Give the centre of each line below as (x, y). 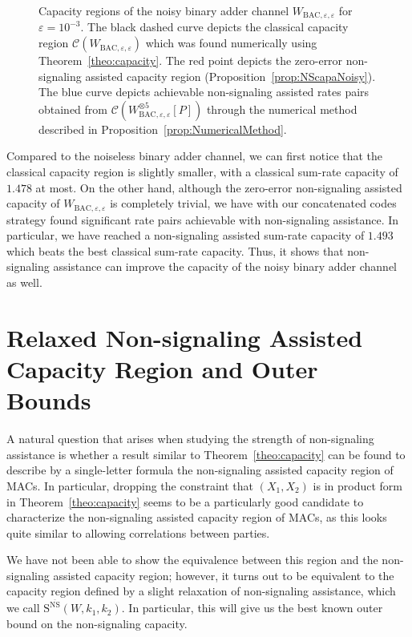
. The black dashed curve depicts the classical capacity (214, 27)
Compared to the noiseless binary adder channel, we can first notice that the (195, 156)
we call (23, 608)
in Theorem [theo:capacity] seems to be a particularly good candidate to (185, 501)
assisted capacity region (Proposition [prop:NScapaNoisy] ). (230, 76)
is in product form (357, 485)
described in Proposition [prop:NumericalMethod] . (163, 129)
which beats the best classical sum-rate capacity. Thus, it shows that (175, 250)
